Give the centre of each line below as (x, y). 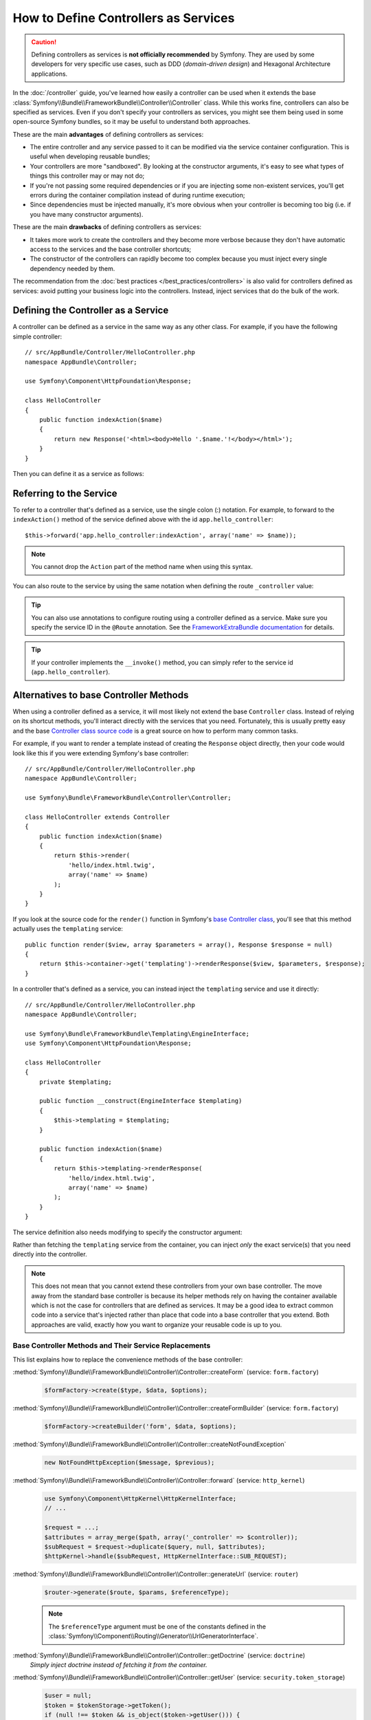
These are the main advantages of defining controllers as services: (108, 134)
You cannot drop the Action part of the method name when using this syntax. (142, 567)
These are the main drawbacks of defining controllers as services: (107, 227)
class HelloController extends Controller (98, 817)
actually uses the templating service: (68, 929)
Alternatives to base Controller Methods (101, 695)
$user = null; (68, 1696)
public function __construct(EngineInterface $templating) (140, 1101)
